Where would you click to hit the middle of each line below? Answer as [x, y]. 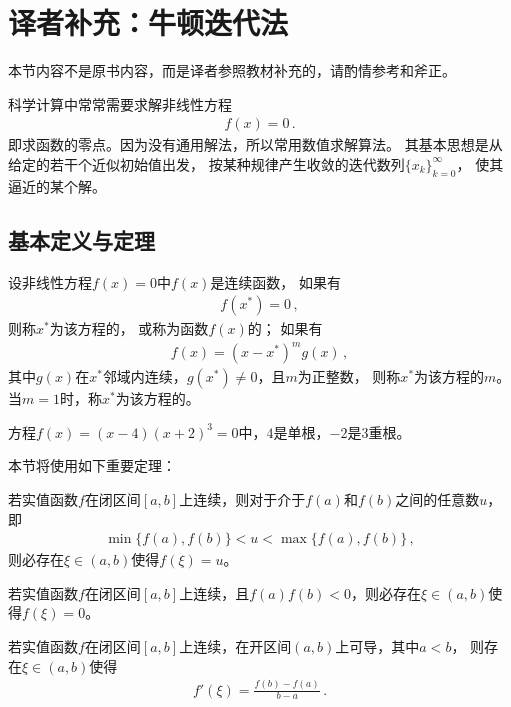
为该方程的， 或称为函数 [129, 328]
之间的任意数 [437, 499]
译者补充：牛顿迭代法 [148, 22]
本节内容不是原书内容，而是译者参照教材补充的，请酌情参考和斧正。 [232, 70]
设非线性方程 [50, 281]
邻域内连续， [144, 376]
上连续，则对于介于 [242, 499]
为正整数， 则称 [349, 376]
